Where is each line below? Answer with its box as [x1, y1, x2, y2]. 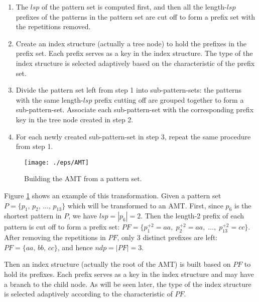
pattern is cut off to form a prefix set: [4, 221, 120, 232]
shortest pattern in [4, 210, 62, 221]
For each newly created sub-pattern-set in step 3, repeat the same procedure [16, 131, 251, 141]
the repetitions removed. [16, 21, 91, 32]
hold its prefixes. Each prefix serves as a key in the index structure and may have [4, 268, 254, 279]
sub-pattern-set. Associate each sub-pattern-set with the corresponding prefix [16, 104, 254, 115]
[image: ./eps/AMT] [24, 159, 89, 166]
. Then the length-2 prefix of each [141, 210, 244, 221]
